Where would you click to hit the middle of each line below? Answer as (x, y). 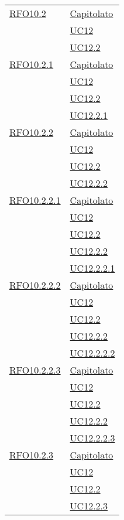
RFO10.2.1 (32, 64)
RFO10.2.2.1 (35, 200)
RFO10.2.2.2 (35, 285)
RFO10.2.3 (32, 455)
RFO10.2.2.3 (35, 370)
